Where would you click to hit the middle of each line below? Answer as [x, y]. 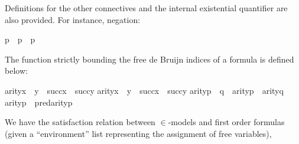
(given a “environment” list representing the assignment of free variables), [138, 133]
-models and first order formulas [226, 122]
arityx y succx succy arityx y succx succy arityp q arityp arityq [144, 90]
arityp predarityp [39, 102]
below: [16, 71]
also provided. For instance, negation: [73, 19]
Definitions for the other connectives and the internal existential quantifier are [146, 8]
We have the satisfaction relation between [80, 122]
